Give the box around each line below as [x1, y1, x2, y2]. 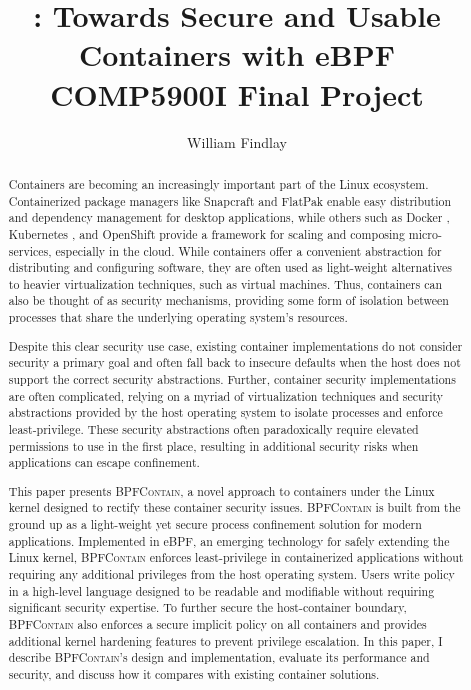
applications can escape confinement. [8, 454, 200, 471]
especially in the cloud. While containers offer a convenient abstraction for [55, 242, 442, 259]
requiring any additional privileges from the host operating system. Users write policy [8, 566, 455, 583]
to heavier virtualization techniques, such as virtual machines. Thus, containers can [8, 275, 443, 292]
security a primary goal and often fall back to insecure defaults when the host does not [8, 354, 461, 371]
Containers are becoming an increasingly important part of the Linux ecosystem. [8, 175, 429, 192]
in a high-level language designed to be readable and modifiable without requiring [8, 582, 435, 599]
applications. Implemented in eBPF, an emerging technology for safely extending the [8, 532, 450, 549]
